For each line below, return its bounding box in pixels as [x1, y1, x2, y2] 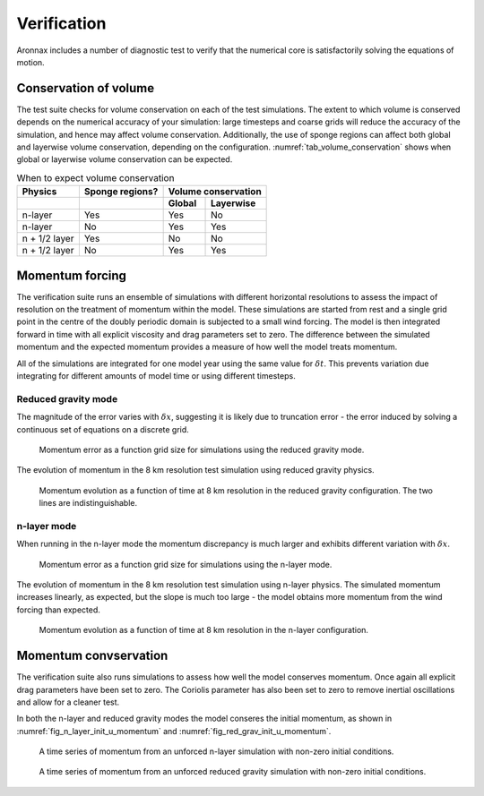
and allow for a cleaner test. [16, 697, 120, 707]
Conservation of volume [16, 81, 155, 96]
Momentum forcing [16, 268, 127, 283]
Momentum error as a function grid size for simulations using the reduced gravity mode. [39, 444, 365, 455]
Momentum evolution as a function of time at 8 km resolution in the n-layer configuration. [39, 625, 369, 636]
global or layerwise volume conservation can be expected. [16, 154, 233, 165]
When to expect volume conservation [16, 171, 175, 184]
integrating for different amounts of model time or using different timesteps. [16, 371, 296, 381]
